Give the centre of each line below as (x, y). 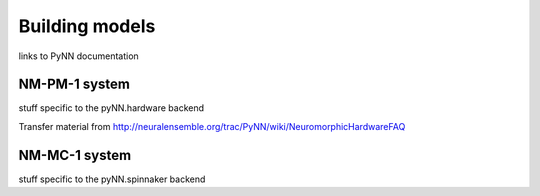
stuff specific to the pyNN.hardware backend (111, 108)
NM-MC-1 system (75, 155)
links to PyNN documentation (78, 56)
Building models (87, 26)
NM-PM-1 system (74, 84)
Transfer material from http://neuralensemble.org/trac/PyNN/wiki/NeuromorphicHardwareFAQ (212, 126)
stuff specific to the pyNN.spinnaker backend (112, 179)
